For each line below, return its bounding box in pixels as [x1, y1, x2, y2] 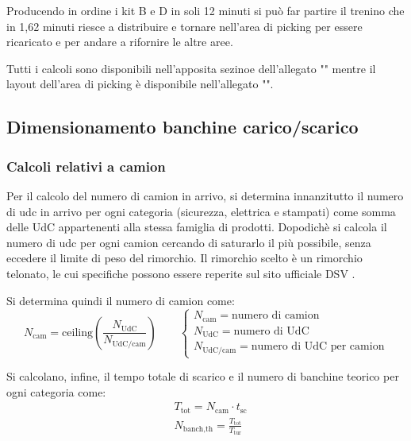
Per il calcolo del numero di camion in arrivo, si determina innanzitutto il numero [6, 187, 404, 203]
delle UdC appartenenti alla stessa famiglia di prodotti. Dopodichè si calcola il [6, 219, 387, 235]
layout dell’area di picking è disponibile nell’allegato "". [6, 75, 274, 92]
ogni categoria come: [6, 383, 106, 400]
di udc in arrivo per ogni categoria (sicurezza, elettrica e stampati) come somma [6, 203, 396, 219]
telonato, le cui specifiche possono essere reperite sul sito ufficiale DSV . [6, 265, 355, 281]
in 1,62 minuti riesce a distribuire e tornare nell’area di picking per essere [6, 17, 363, 34]
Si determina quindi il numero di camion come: [6, 292, 235, 308]
